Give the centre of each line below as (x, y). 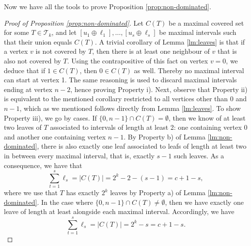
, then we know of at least (207, 117)
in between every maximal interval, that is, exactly (79, 155)
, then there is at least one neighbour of (151, 51)
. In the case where (65, 202)
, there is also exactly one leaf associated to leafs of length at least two (142, 146)
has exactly (83, 192)
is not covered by (61, 51)
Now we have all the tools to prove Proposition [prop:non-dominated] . (108, 6)
